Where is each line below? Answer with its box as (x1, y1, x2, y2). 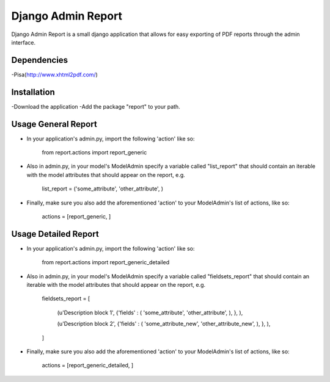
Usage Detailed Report (11, 229, 99, 239)
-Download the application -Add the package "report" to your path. (11, 103, 180, 110)
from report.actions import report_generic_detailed (42, 259, 170, 266)
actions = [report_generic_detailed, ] (42, 362, 134, 369)
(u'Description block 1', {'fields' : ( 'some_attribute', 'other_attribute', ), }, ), (57, 309, 243, 316)
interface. (11, 38, 36, 46)
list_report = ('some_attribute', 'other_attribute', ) (42, 185, 164, 192)
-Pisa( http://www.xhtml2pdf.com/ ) (11, 71, 98, 78)
